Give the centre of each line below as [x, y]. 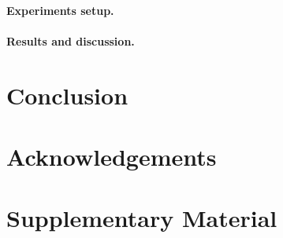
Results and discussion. [71, 40]
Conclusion [67, 95]
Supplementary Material [142, 218]
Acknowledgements [112, 156]
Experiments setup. [60, 10]
